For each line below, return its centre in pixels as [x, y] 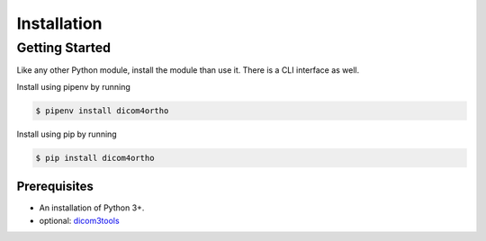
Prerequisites [55, 187]
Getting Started [64, 48]
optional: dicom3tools [80, 220]
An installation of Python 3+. [92, 208]
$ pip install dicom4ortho [95, 158]
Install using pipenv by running [73, 86]
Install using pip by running [67, 134]
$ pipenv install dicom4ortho [102, 111]
